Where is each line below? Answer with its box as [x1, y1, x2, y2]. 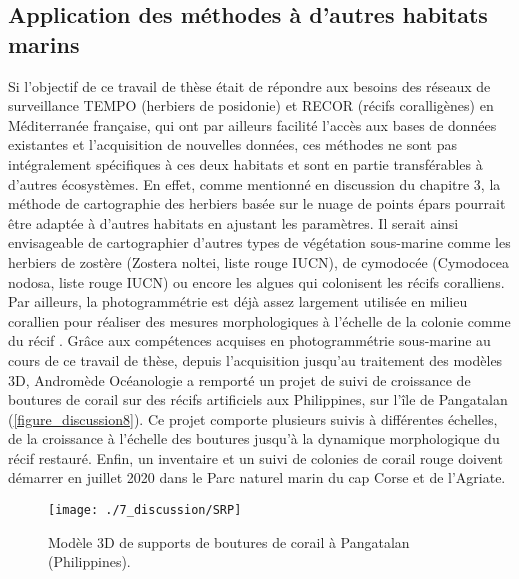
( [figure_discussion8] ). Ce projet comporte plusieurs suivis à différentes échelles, [8, 408, 498, 429]
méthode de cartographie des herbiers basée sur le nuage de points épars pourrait [8, 193, 506, 214]
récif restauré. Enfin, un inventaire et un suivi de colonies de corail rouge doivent [8, 447, 503, 468]
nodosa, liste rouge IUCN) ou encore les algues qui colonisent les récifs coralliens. [8, 271, 505, 292]
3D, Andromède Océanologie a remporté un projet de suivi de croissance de [8, 369, 471, 390]
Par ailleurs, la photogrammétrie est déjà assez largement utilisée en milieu [8, 291, 468, 312]
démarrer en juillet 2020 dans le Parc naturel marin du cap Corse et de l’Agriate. [8, 467, 506, 488]
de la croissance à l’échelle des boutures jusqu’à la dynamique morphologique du [8, 428, 500, 449]
